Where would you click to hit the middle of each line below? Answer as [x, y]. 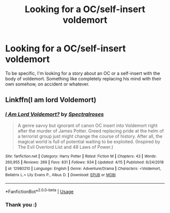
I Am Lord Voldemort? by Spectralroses [55, 114]
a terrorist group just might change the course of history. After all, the [90, 136]
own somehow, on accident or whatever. [47, 84]
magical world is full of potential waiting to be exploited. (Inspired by [89, 141]
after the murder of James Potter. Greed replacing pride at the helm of [91, 131]
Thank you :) [21, 204]
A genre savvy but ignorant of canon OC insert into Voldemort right [88, 125]
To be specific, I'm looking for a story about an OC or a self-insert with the [83, 73]
